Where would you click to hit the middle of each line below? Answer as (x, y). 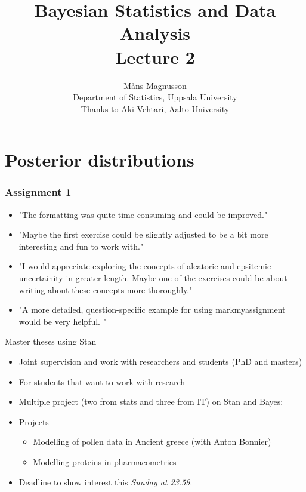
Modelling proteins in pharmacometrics (105, 462)
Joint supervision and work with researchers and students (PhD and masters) (160, 362)
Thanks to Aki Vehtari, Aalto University (155, 108)
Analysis (155, 33)
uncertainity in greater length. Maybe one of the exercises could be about (153, 278)
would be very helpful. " (62, 321)
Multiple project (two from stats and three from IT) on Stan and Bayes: (151, 402)
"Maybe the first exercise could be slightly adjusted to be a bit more (143, 234)
